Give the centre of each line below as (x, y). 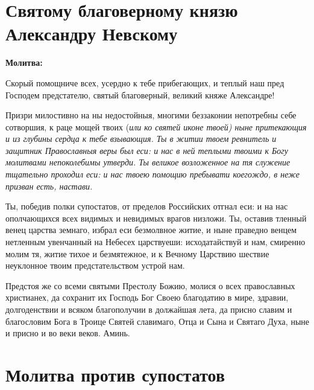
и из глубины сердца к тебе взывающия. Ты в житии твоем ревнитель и (141, 139)
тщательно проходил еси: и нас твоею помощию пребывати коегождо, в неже (153, 174)
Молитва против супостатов (115, 374)
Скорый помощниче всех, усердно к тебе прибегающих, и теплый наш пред (145, 82)
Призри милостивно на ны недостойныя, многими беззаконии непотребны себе (151, 115)
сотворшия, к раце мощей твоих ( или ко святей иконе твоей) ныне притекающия (156, 126)
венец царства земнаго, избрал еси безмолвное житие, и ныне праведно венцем (151, 230)
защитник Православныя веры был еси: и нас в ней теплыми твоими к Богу (147, 150)
